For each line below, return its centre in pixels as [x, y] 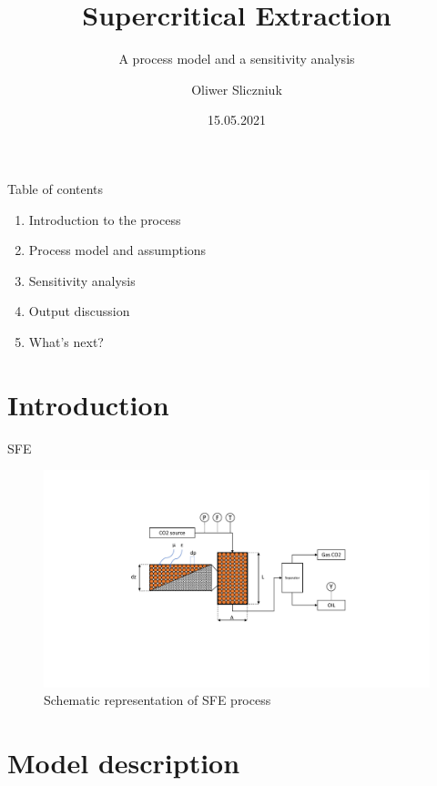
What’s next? [66, 341]
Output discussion [79, 311]
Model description [124, 763]
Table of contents [56, 188]
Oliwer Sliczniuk [237, 89]
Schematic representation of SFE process [158, 700]
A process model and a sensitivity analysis [237, 59]
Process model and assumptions [117, 250]
